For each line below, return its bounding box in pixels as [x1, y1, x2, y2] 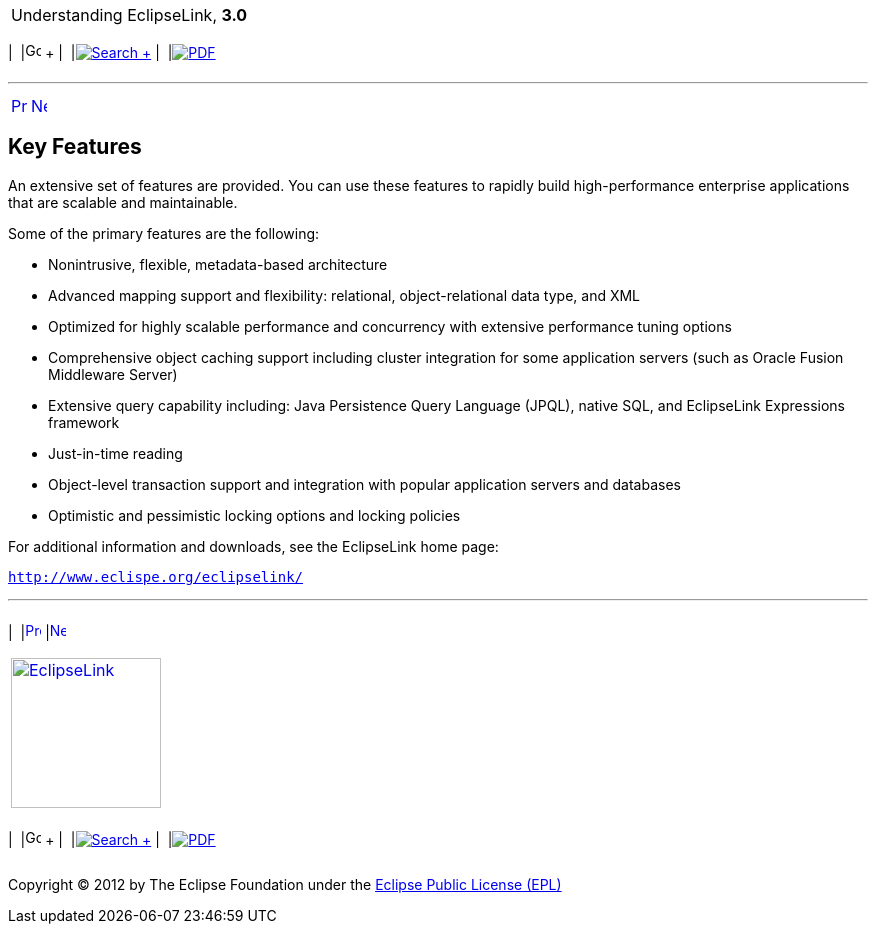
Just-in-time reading [48, 444, 183, 462]
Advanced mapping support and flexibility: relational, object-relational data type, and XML [48, 286, 641, 304]
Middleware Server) [48, 365, 178, 383]
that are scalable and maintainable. [8, 193, 238, 211]
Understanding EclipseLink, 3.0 [11, 5, 248, 25]
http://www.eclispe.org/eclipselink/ [8, 568, 304, 585]
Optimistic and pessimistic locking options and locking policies [48, 506, 461, 524]
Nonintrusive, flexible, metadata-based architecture [48, 255, 388, 273]
